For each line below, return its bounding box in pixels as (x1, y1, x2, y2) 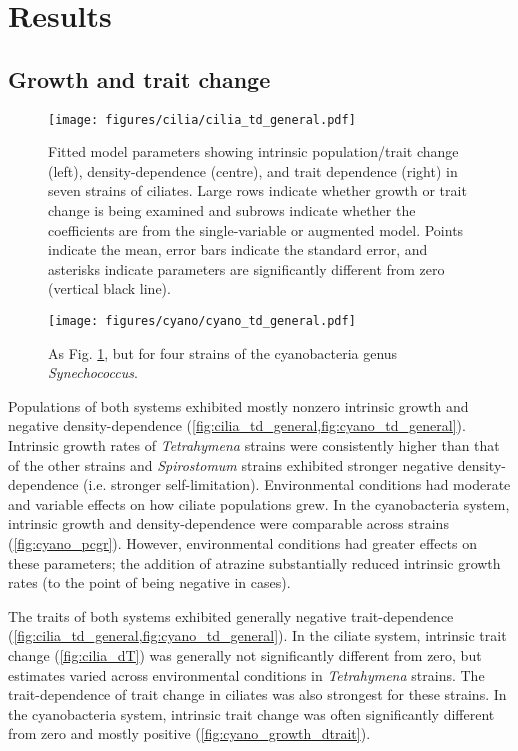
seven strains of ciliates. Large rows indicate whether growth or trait (48, 180, 467, 201)
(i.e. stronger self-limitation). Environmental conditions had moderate (83, 474, 511, 495)
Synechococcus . (48, 362, 138, 383)
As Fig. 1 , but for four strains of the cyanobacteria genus (48, 342, 398, 363)
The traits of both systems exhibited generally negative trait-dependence (8, 605, 454, 626)
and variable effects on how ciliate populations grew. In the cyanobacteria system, (8, 493, 510, 514)
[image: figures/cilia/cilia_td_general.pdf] (48, 112, 356, 127)
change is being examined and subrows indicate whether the (48, 200, 416, 221)
